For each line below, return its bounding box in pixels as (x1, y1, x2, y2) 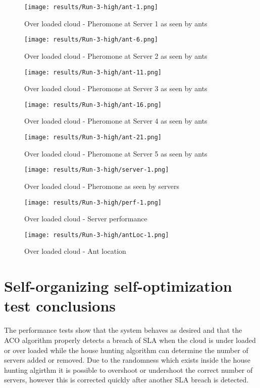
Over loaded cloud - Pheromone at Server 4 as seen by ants (24, 115, 207, 126)
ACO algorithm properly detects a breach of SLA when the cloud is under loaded (4, 334, 256, 345)
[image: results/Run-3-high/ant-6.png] (24, 36, 158, 44)
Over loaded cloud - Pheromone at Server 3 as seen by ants (24, 83, 207, 94)
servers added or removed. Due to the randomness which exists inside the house (4, 355, 250, 365)
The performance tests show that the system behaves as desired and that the (4, 325, 242, 335)
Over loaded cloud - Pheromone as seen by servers (24, 180, 180, 191)
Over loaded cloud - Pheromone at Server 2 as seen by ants (24, 50, 207, 61)
